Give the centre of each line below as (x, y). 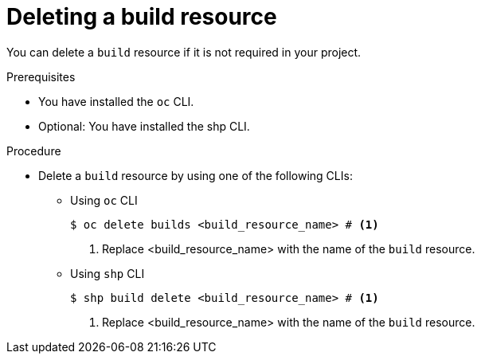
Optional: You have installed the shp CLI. (144, 126)
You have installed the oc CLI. (116, 101)
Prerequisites (41, 76)
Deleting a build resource (142, 17)
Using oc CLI (104, 200)
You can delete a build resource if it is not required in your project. (184, 52)
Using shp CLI (108, 273)
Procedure (34, 151)
